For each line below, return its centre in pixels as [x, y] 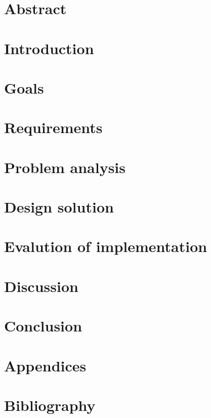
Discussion [41, 286]
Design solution [59, 207]
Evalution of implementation [106, 246]
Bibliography [50, 405]
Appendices [45, 365]
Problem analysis [65, 167]
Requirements [53, 127]
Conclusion [43, 326]
